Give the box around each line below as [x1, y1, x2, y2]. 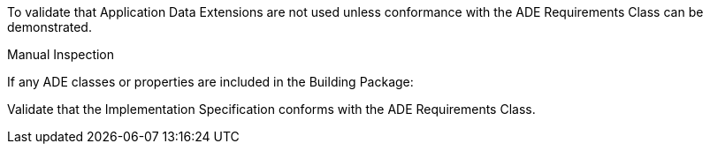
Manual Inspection [7, 47, 115, 62]
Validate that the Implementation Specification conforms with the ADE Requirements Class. [7, 102, 536, 117]
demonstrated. [7, 19, 92, 34]
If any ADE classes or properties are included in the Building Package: [7, 74, 414, 89]
